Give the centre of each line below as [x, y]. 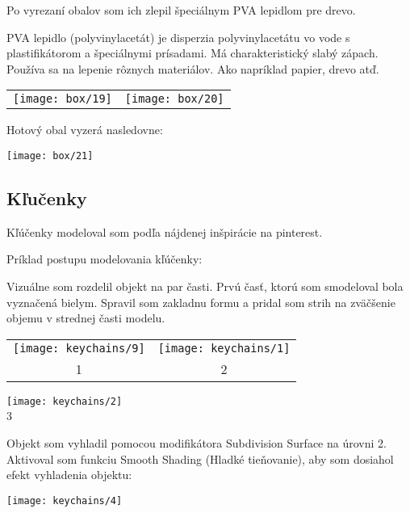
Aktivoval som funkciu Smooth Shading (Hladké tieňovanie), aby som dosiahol [200, 458]
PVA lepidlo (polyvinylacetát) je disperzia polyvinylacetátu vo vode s [178, 37]
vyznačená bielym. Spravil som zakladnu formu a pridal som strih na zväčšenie [201, 302]
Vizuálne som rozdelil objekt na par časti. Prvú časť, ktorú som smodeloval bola [205, 286]
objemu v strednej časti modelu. [86, 318]
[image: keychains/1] [224, 348]
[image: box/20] [174, 99]
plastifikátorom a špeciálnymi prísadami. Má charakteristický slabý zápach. [192, 53]
